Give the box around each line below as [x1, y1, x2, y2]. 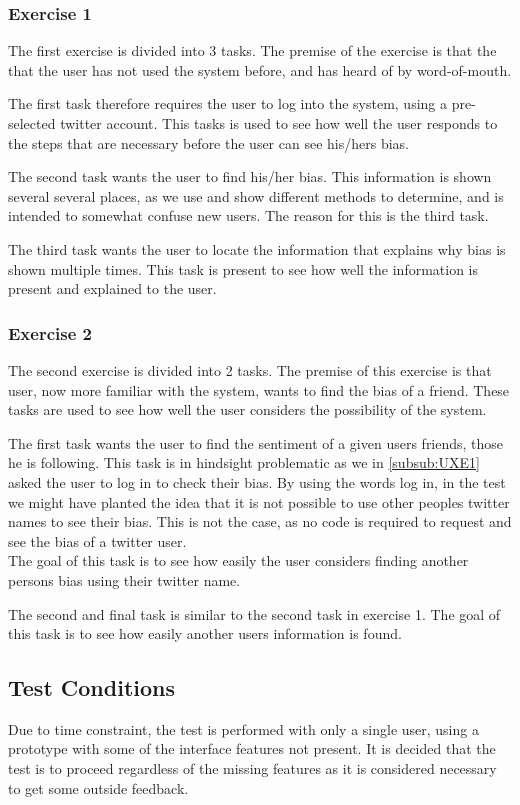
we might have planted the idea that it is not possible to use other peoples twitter [8, 491, 510, 512]
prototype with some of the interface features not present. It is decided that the [8, 738, 496, 759]
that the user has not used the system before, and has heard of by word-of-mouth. [8, 59, 512, 80]
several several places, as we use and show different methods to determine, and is [8, 185, 504, 206]
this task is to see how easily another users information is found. [8, 623, 402, 644]
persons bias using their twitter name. [8, 569, 241, 590]
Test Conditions [8, 672, 175, 703]
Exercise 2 [8, 320, 92, 345]
